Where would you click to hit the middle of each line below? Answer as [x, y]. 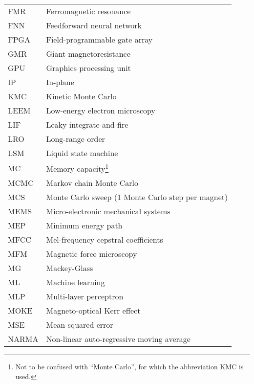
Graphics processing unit [88, 68]
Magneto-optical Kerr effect [93, 311]
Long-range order [75, 139]
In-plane [60, 82]
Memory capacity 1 [77, 168]
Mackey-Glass [70, 268]
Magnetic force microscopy [92, 254]
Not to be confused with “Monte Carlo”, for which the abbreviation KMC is [129, 367]
